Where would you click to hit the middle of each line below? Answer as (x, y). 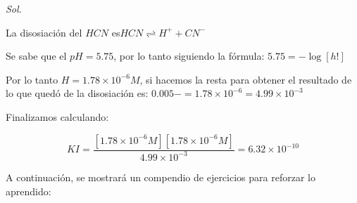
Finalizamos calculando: (57, 116)
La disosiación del (44, 32)
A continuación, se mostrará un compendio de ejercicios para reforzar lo (161, 177)
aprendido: (29, 191)
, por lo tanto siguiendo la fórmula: (189, 56)
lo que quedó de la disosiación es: (77, 93)
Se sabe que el (36, 56)
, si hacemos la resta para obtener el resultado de (246, 79)
